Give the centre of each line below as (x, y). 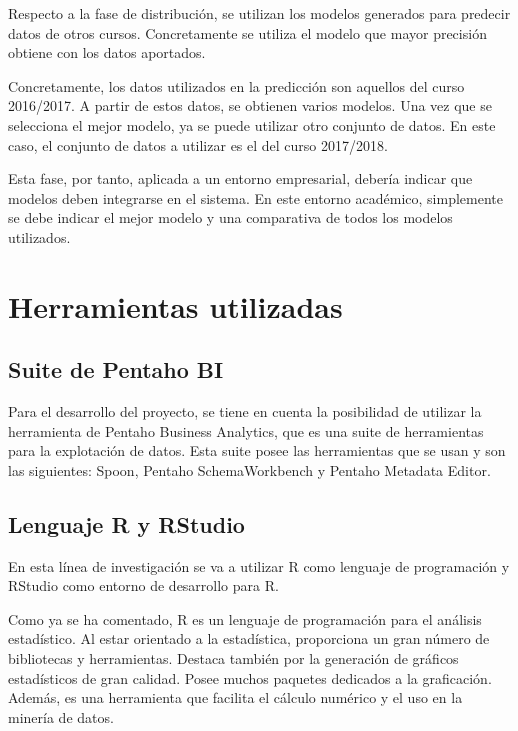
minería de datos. (61, 716)
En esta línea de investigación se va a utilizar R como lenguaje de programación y (259, 565)
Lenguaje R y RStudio (126, 523)
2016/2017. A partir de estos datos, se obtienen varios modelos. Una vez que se (250, 105)
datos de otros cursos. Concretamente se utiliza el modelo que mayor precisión (247, 32)
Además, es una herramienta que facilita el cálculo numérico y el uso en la (235, 697)
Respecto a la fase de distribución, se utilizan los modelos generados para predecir (259, 13)
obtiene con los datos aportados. (107, 52)
